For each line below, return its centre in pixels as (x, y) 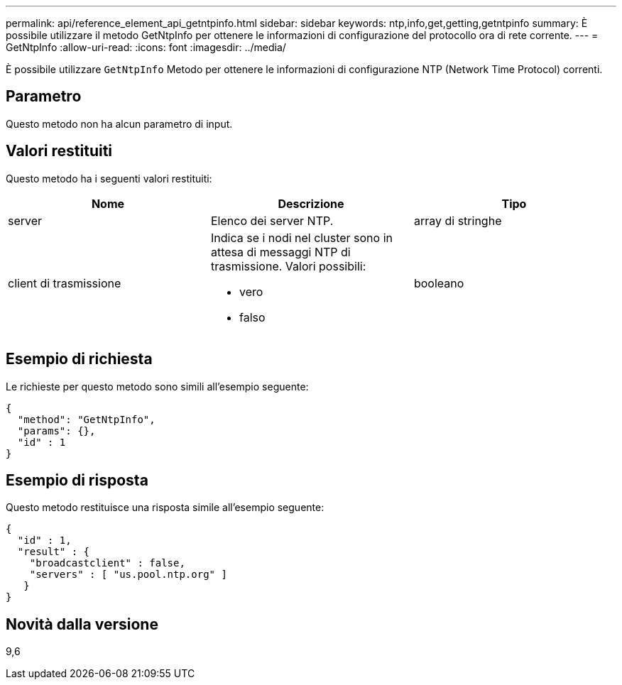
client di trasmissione (65, 283)
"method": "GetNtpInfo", (86, 419)
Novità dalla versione (82, 624)
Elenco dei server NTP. (272, 220)
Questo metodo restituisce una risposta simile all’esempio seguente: (165, 508)
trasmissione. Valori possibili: (288, 266)
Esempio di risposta (77, 480)
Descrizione (311, 203)
